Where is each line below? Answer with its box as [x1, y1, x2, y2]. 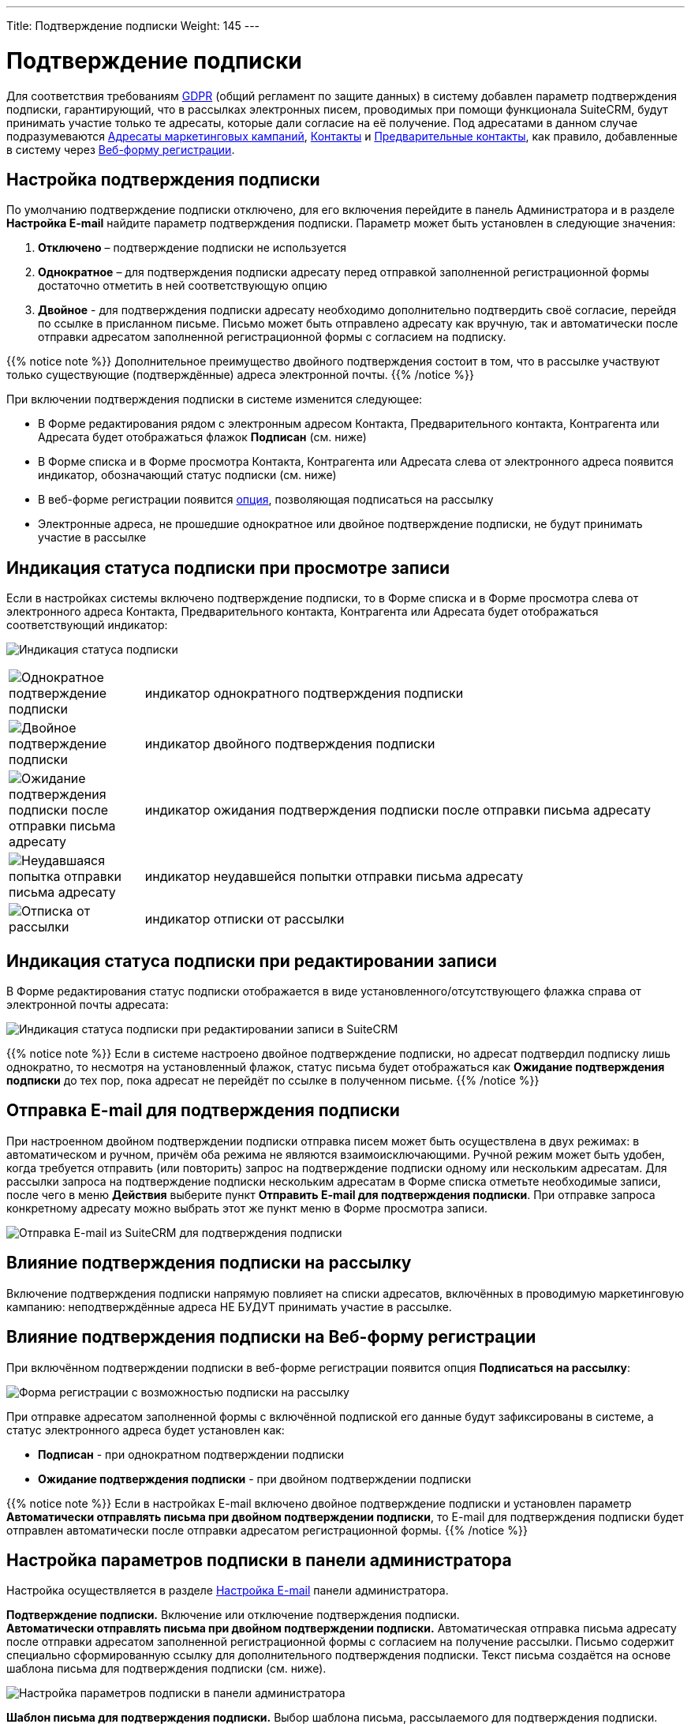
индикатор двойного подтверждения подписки [144, 736, 435, 752]
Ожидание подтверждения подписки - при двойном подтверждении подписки [38, 1471, 472, 1486]
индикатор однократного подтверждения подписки [144, 685, 464, 702]
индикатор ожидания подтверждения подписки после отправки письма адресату [144, 802, 651, 819]
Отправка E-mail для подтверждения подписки [6, 1100, 400, 1121]
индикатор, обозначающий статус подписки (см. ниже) [38, 468, 337, 482]
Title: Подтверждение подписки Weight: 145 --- [6, 19, 260, 32]
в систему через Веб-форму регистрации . [6, 142, 235, 156]
